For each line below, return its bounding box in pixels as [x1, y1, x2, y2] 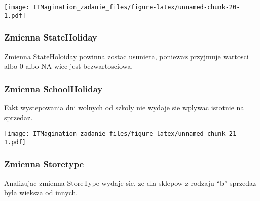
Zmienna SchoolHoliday [4, 82, 103, 95]
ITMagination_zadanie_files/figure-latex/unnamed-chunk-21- [33, 130, 240, 138]
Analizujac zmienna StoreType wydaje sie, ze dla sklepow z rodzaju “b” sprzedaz [4, 177, 256, 188]
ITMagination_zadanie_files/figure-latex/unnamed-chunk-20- [33, 4, 240, 11]
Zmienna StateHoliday [4, 31, 97, 44]
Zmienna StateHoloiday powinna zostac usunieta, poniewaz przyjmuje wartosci [4, 51, 249, 61]
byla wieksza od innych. [4, 187, 78, 198]
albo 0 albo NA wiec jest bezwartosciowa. [4, 61, 133, 71]
